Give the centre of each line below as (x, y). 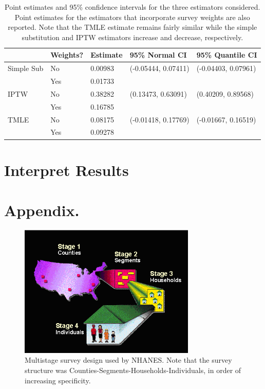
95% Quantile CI (227, 55)
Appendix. (42, 210)
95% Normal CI (158, 55)
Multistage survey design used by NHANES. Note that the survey (128, 360)
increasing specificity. (58, 380)
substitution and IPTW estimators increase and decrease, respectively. (132, 37)
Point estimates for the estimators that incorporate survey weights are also (132, 17)
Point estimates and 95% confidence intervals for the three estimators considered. (132, 7)
